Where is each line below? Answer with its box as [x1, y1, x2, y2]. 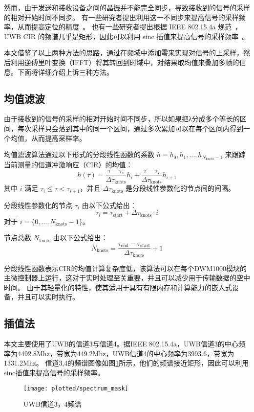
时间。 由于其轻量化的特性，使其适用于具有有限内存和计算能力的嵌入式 [4, 282, 232, 292]
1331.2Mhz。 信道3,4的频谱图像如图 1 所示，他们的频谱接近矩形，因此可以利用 [4, 358, 249, 368]
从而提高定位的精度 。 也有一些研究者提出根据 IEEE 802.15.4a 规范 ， [17, 22, 242, 32]
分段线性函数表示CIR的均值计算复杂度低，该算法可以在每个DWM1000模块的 [4, 263, 247, 273]
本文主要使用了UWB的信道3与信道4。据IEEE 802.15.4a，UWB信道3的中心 [4, 339, 238, 349]
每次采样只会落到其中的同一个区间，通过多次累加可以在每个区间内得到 [17, 123, 243, 133]
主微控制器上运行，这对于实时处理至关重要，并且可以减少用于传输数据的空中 [4, 273, 250, 283]
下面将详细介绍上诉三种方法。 [17, 67, 113, 77]
